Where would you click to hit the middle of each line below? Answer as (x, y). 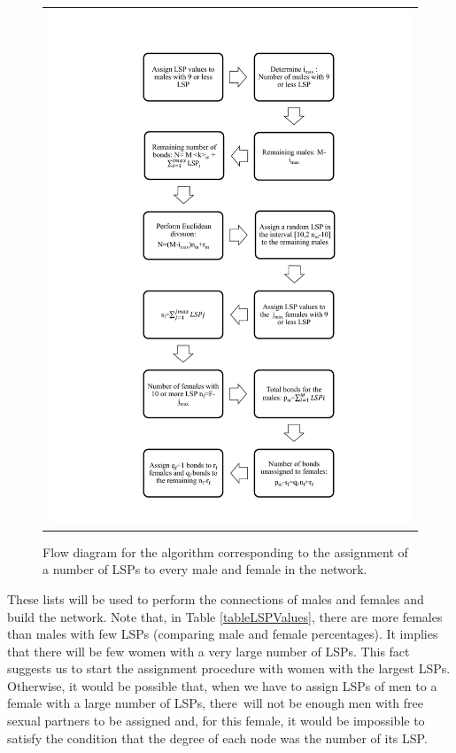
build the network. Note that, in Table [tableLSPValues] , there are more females (225, 616)
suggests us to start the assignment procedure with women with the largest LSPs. (229, 668)
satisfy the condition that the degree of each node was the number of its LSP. (217, 737)
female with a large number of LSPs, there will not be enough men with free (216, 703)
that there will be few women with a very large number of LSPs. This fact (209, 651)
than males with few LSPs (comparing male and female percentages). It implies (223, 634)
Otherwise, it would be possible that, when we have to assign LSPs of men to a (222, 685)
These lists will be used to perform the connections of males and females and (216, 598)
